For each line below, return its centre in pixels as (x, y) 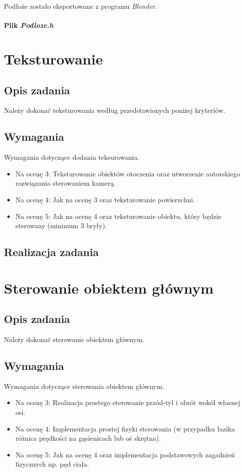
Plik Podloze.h (29, 25)
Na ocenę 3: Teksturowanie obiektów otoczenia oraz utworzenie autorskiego (128, 173)
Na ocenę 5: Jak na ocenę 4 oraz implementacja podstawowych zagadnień (125, 454)
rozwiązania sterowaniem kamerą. (65, 183)
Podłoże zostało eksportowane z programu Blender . (81, 6)
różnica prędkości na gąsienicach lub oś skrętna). (88, 438)
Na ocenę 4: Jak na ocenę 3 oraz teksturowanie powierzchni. (105, 199)
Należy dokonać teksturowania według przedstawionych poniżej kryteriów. (115, 110)
